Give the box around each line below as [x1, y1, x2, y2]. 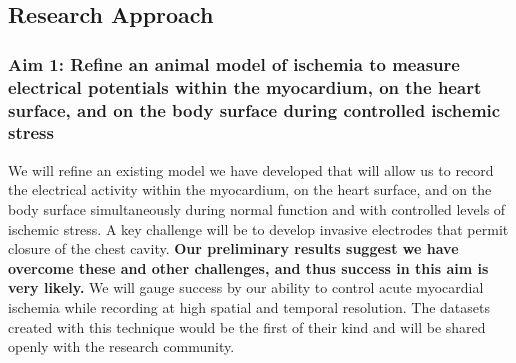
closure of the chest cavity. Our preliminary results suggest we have [8, 238, 459, 259]
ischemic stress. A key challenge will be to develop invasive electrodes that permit [8, 218, 509, 239]
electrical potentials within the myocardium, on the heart [8, 74, 482, 99]
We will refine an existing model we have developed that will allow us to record [8, 159, 494, 180]
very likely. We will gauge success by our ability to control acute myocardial [8, 277, 484, 298]
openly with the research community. [8, 336, 235, 357]
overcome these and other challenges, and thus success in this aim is [8, 257, 489, 278]
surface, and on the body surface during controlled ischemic [8, 97, 501, 122]
